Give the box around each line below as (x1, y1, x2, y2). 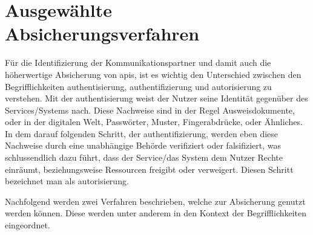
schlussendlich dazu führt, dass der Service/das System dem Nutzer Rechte (5, 151, 283, 164)
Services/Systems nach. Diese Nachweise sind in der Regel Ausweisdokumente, (5, 103, 295, 116)
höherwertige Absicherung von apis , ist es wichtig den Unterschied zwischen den (5, 68, 301, 80)
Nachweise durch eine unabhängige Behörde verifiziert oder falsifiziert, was (5, 139, 282, 152)
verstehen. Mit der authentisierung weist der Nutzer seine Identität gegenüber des (5, 92, 308, 105)
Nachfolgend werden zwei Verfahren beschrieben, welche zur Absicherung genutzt (5, 195, 306, 207)
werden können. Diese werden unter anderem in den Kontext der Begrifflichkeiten (5, 207, 307, 219)
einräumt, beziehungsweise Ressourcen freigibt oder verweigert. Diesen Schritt (5, 163, 294, 175)
